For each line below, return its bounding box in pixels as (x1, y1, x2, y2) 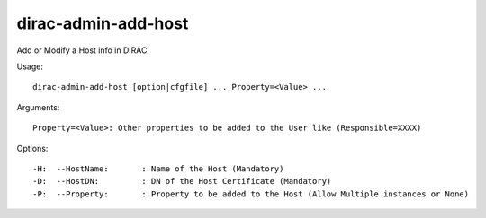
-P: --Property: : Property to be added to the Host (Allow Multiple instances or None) (32, 188, 470, 199)
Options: (16, 143, 49, 153)
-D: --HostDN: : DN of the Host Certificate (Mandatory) (32, 176, 332, 187)
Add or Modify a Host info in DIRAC (16, 45, 148, 56)
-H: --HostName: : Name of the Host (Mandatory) (32, 163, 284, 174)
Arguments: (16, 101, 60, 112)
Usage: (16, 61, 44, 72)
